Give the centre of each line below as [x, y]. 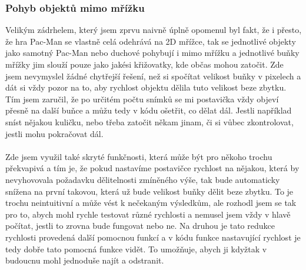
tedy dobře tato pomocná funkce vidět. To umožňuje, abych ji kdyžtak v [136, 249]
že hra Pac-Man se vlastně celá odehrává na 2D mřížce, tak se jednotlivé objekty [151, 41]
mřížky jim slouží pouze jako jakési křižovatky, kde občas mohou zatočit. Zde [144, 64]
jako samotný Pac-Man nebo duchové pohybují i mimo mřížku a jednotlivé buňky [152, 53]
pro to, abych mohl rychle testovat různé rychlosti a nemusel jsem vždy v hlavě [148, 214]
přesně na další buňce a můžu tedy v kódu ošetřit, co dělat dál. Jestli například [149, 110]
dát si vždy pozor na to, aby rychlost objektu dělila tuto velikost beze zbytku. [146, 87]
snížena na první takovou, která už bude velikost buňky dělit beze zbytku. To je [149, 191]
